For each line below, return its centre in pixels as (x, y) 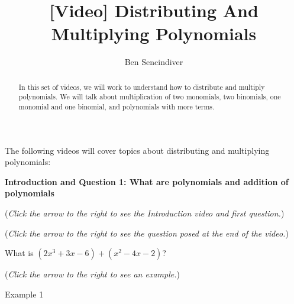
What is (19, 253)
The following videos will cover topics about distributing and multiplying (137, 150)
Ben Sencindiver (154, 62)
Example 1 (24, 294)
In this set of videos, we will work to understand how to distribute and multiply (142, 87)
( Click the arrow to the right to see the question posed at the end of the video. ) (147, 233)
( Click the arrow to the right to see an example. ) (92, 274)
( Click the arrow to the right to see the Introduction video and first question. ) (145, 213)
